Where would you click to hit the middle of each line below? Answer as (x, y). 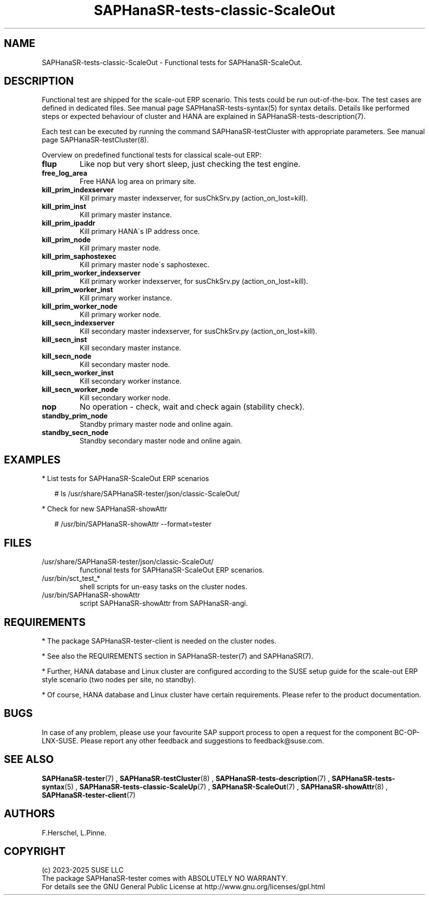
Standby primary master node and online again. (156, 424)
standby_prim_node (75, 416)
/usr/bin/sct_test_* (71, 578)
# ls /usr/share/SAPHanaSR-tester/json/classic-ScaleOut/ (147, 494)
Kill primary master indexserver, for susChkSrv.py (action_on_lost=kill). (194, 198)
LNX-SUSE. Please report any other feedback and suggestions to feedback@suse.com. (183, 740)
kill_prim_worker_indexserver (91, 273)
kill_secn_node (67, 356)
